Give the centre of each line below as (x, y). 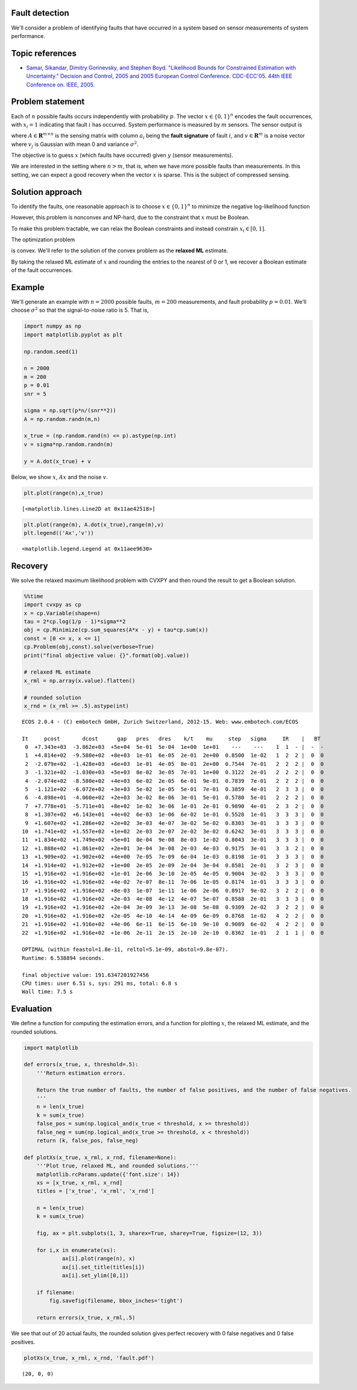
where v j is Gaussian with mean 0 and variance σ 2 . (75, 144)
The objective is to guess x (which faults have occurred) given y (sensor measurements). (122, 155)
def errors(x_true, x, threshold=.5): (81, 1065)
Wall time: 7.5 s (47, 992)
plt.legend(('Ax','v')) (59, 533)
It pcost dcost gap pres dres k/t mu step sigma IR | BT (171, 738)
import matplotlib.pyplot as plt (73, 334)
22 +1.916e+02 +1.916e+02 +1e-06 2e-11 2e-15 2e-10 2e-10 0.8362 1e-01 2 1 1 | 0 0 (173, 933)
